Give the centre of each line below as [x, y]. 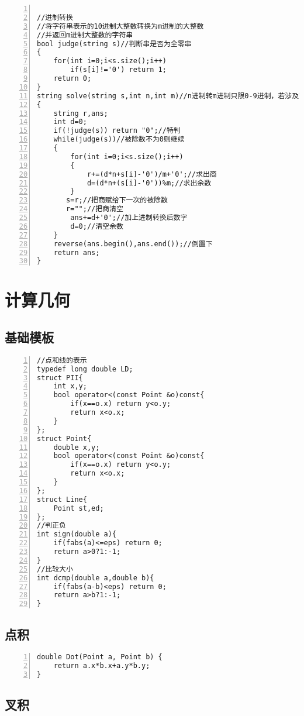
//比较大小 [55, 569]
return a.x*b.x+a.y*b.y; [102, 666]
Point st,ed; [79, 508]
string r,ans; [81, 113]
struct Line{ [62, 499]
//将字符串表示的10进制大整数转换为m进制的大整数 [120, 26]
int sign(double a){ [77, 534]
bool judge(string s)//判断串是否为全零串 [114, 44]
